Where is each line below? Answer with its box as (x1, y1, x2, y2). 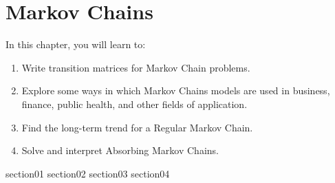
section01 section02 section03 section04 (6, 166, 170, 180)
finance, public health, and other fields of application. (21, 96, 248, 111)
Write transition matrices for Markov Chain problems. (21, 60, 250, 74)
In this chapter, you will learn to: (6, 37, 146, 52)
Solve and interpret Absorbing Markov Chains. (21, 143, 219, 158)
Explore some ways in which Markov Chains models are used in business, (21, 83, 330, 98)
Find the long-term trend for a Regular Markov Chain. (21, 120, 253, 134)
